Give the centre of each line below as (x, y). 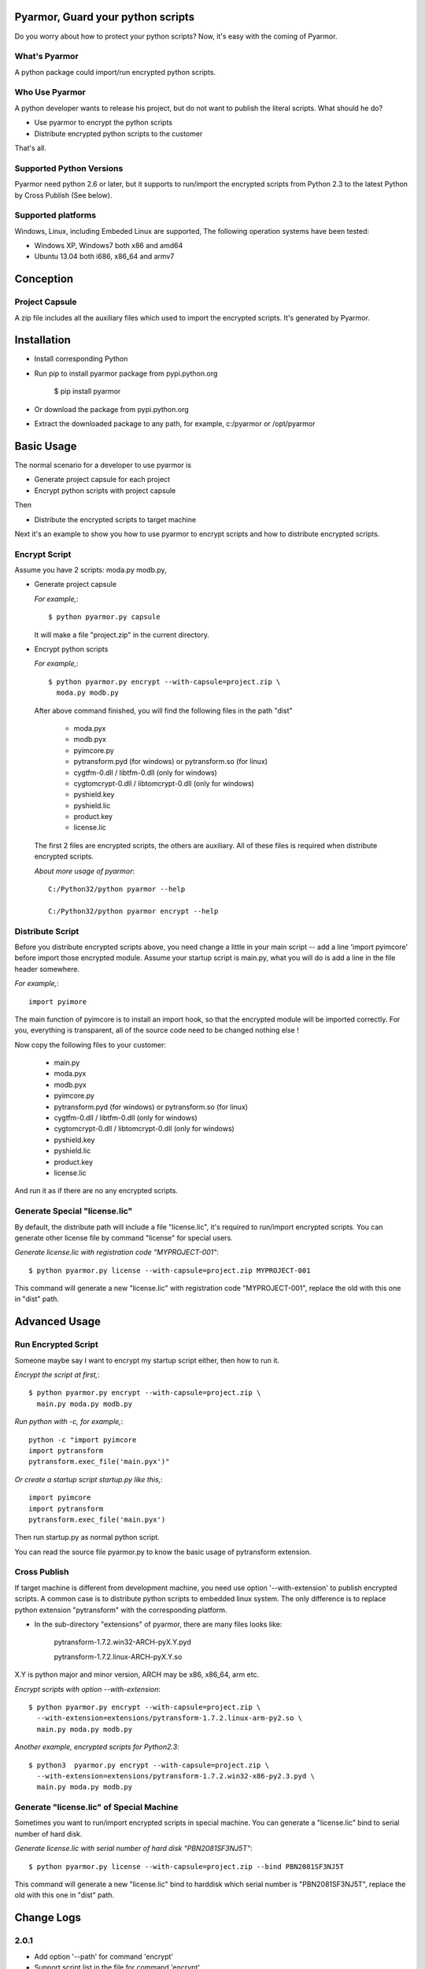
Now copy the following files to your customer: (91, 1044)
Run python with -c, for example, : (69, 1422)
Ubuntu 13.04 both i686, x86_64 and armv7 (104, 257)
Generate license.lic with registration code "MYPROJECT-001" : (117, 1252)
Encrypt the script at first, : (57, 1375)
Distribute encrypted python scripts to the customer (118, 133)
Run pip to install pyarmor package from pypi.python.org (126, 373)
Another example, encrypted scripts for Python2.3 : (97, 1747)
